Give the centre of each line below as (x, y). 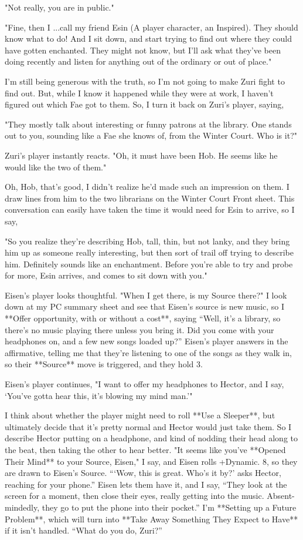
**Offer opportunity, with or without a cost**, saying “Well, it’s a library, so (143, 318)
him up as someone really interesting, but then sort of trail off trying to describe (149, 252)
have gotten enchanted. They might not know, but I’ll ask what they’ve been (143, 50)
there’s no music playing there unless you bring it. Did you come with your (139, 329)
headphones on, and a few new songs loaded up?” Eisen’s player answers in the (147, 341)
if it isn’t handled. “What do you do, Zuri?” (84, 530)
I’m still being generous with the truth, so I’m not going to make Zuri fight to (145, 81)
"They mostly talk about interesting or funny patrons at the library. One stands (148, 124)
